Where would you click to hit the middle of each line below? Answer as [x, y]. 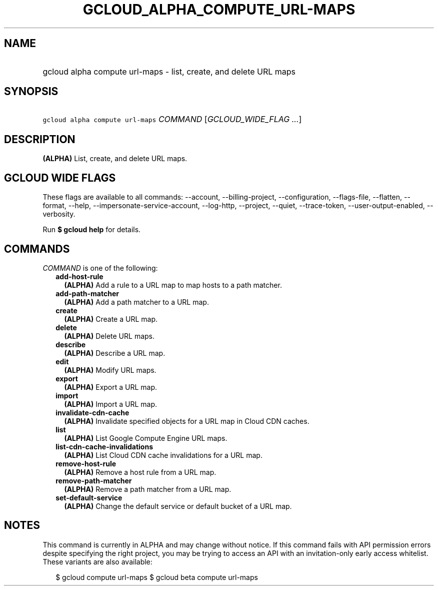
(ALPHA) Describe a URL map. [115, 353]
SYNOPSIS [31, 92]
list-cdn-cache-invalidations [104, 446]
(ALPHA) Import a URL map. [111, 404]
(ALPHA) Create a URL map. [111, 319]
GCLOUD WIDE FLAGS [60, 178]
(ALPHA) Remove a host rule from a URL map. [140, 472]
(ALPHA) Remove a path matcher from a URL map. [148, 489]
